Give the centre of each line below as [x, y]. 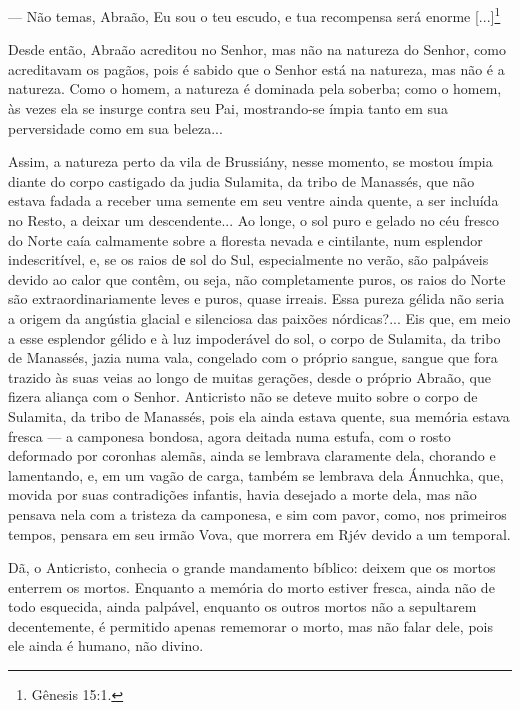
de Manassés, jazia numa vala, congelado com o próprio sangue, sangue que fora [253, 357]
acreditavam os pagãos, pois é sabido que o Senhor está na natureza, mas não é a [256, 68]
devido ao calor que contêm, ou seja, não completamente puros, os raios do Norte [257, 278]
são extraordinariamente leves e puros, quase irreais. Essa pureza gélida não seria [256, 298]
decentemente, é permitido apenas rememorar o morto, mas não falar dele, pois [250, 625]
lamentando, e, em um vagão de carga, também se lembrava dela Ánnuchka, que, [256, 474]
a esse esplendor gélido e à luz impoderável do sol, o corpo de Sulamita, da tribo [254, 337]
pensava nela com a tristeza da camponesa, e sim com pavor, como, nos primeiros [257, 513]
